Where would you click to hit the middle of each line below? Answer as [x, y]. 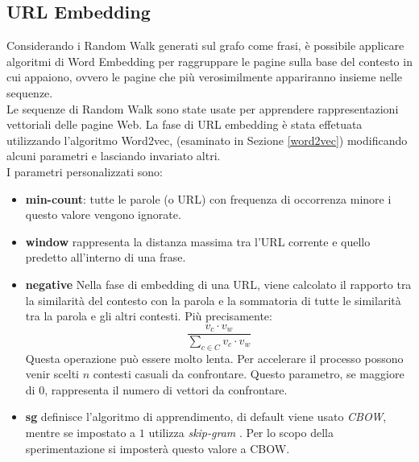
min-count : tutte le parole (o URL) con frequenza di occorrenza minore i [208, 198]
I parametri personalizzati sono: [85, 171]
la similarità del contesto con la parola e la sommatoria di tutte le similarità [213, 300]
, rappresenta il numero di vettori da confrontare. [166, 389]
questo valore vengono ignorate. [103, 214]
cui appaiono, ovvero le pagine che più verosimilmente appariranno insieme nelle [205, 77]
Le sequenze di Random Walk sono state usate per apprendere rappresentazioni [203, 108]
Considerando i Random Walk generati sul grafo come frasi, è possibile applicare [205, 45]
